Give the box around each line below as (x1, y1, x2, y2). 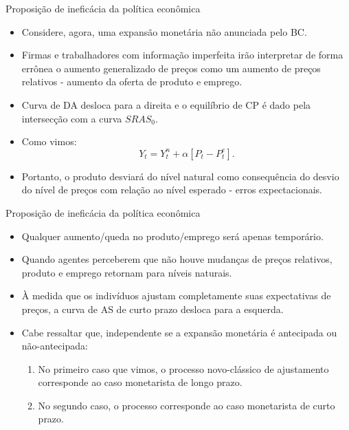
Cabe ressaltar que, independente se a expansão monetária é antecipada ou (21, 325, 337, 339)
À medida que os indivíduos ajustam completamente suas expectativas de (21, 288, 331, 303)
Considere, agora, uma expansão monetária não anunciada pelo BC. (21, 24, 307, 39)
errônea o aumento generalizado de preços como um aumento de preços (21, 61, 321, 75)
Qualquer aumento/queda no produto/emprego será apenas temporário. (21, 228, 324, 243)
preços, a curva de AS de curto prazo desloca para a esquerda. (21, 301, 284, 316)
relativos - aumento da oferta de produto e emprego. (21, 74, 243, 89)
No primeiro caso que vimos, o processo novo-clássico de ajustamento (38, 361, 329, 376)
